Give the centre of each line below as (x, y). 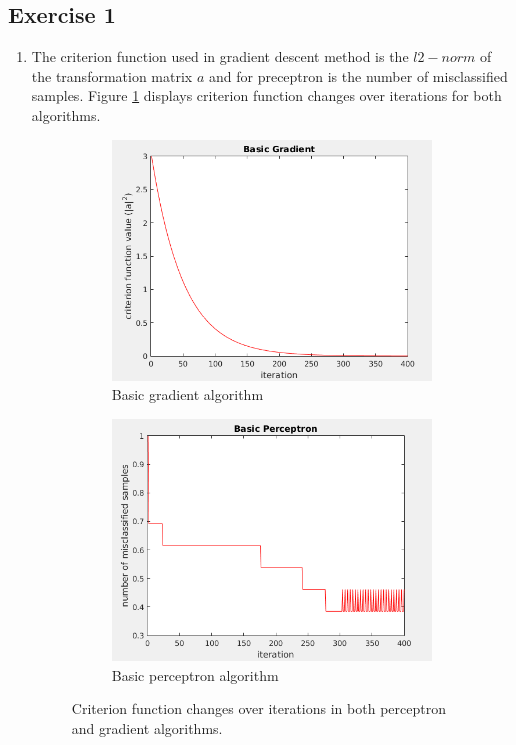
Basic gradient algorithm (187, 394)
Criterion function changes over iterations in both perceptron (258, 708)
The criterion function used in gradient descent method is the (220, 56)
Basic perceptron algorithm (195, 674)
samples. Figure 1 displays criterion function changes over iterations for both (266, 95)
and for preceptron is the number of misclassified (358, 75)
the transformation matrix (112, 75)
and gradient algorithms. (147, 728)
